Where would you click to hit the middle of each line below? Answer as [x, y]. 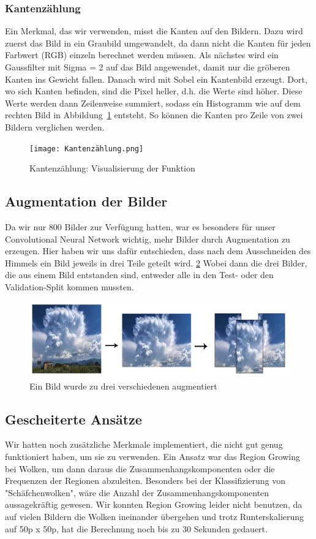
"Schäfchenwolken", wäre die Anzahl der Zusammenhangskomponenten [137, 492]
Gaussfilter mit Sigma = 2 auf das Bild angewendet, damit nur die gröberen [148, 67]
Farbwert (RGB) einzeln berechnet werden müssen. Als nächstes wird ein [142, 55]
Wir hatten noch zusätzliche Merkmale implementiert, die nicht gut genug [144, 444]
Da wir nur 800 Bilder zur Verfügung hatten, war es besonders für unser [140, 227]
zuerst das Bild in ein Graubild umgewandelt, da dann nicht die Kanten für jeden [158, 43]
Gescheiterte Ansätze [73, 419]
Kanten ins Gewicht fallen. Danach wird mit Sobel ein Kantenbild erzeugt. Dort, [156, 79]
